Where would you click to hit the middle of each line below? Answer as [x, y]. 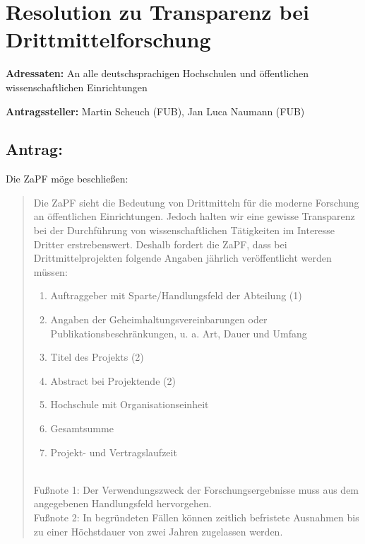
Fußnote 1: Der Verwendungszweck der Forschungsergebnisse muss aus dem [196, 489]
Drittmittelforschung [108, 39]
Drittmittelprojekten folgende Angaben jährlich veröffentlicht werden [182, 258]
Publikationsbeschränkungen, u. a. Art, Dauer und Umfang [179, 333]
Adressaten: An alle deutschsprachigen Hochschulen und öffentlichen [157, 73]
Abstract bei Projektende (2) [113, 380]
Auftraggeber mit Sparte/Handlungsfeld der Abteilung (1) [176, 295]
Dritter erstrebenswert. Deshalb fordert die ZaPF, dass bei [160, 244]
